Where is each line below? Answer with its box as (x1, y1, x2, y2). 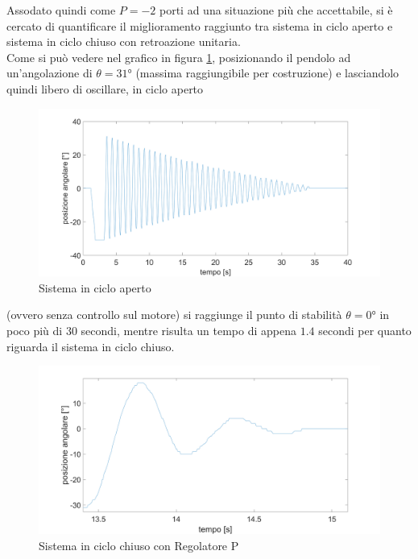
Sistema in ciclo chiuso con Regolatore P (39, 536, 239, 553)
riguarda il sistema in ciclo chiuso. (6, 337, 175, 354)
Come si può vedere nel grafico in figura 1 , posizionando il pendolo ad (6, 48, 351, 65)
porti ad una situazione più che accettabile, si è (159, 2, 393, 18)
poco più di (6, 322, 63, 339)
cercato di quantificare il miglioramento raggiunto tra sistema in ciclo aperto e (6, 17, 393, 34)
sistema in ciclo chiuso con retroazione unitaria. (6, 33, 241, 50)
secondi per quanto (318, 322, 412, 339)
